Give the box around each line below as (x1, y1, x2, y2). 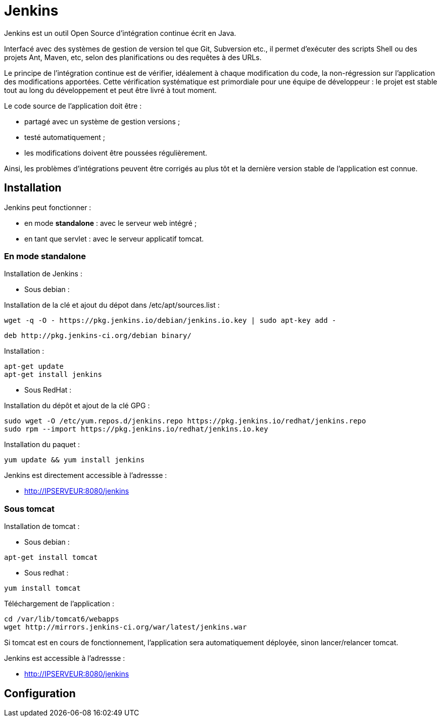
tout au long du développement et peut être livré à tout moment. (4, 85, 217, 94)
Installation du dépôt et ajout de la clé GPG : (4, 401, 150, 410)
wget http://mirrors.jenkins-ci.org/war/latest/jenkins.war (4, 623, 247, 632)
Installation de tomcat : (4, 522, 80, 531)
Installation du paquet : (4, 440, 80, 449)
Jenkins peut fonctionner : (4, 203, 91, 212)
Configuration (4, 687, 76, 700)
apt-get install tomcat (4, 553, 98, 562)
